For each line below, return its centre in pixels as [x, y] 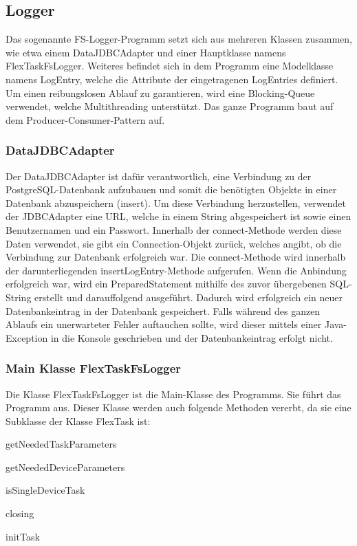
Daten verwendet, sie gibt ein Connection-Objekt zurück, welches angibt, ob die [174, 243]
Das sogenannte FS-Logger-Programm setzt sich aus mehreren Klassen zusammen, [179, 39]
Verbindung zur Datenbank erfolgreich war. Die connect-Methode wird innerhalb [176, 257]
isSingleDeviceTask [45, 490]
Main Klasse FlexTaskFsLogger [94, 368]
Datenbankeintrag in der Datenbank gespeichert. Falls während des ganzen [163, 310]
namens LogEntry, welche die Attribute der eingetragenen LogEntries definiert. [172, 79]
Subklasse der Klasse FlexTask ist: [78, 421]
